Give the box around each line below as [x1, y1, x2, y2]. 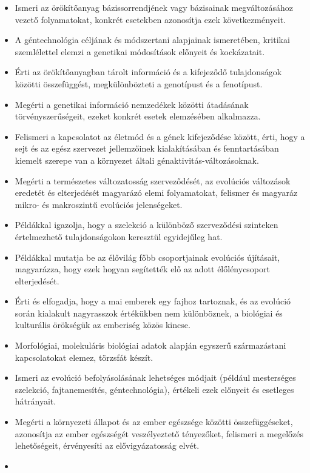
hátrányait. [15, 395, 56, 408]
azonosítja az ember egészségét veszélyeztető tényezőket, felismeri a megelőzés [15, 427, 303, 440]
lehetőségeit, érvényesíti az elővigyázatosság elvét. [15, 439, 200, 452]
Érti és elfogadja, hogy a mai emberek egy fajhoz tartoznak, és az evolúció [15, 295, 291, 307]
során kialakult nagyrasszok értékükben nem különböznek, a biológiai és [15, 306, 283, 319]
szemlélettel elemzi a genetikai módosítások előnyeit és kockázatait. [15, 45, 265, 58]
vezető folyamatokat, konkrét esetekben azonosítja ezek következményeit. [15, 13, 286, 25]
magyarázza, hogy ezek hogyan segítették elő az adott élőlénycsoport [15, 263, 270, 275]
